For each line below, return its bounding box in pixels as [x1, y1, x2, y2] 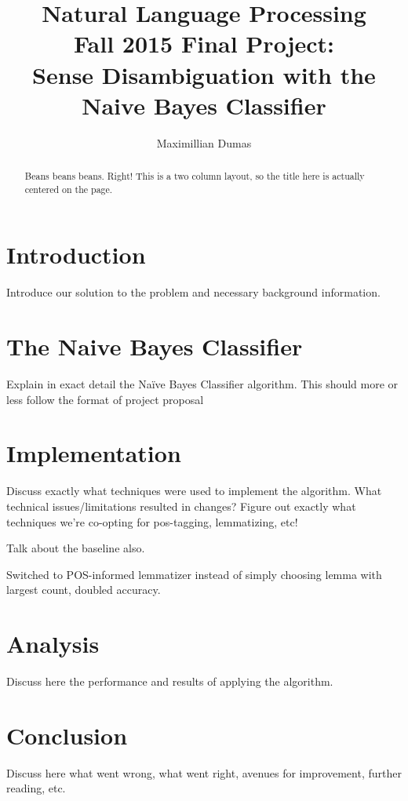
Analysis [6, 628, 100, 660]
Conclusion [6, 719, 128, 751]
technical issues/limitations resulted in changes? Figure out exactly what [6, 497, 356, 514]
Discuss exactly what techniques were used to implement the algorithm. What [6, 482, 382, 499]
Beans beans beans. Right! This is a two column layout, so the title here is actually [24, 169, 365, 183]
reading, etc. [6, 780, 66, 796]
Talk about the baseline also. [6, 540, 145, 556]
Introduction [6, 238, 146, 271]
